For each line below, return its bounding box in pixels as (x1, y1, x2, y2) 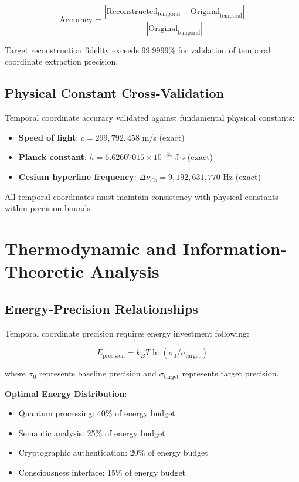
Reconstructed (106, 8, 158, 16)
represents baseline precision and (39, 367, 157, 379)
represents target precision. (182, 367, 279, 379)
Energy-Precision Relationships (5, 299, 198, 317)
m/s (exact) (142, 131, 185, 143)
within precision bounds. (5, 202, 93, 214)
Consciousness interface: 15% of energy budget (18, 466, 186, 478)
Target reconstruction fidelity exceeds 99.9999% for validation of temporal (5, 43, 271, 56)
